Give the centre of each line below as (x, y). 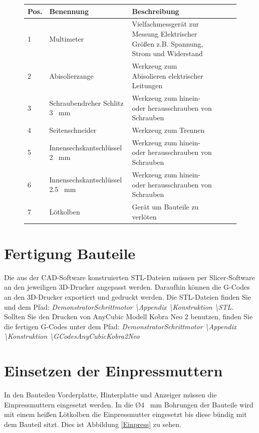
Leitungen (147, 85)
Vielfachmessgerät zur (166, 24)
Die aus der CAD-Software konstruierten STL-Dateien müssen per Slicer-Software (129, 277)
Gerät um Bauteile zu (165, 206)
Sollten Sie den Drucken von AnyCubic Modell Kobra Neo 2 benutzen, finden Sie (128, 316)
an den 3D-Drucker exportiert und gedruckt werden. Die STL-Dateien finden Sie (127, 296)
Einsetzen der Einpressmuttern (113, 371)
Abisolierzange (71, 75)
